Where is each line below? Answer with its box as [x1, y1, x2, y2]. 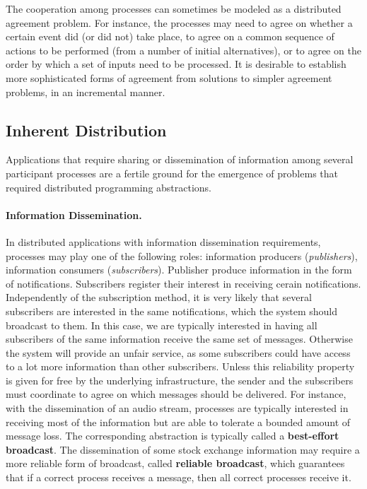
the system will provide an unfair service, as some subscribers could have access [6, 345, 351, 360]
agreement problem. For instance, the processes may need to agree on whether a [6, 15, 353, 30]
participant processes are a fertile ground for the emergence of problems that [6, 165, 338, 180]
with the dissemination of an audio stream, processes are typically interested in [6, 401, 349, 416]
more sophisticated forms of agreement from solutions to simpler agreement [6, 70, 332, 85]
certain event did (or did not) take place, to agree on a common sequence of [6, 29, 334, 44]
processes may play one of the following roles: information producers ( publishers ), [6, 248, 358, 263]
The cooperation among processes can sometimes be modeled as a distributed [6, 1, 342, 16]
